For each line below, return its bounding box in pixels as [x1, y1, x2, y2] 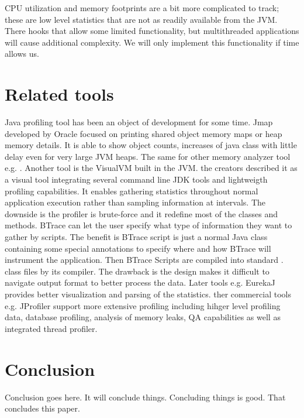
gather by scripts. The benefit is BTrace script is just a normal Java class [5, 231, 268, 243]
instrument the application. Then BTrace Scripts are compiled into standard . [5, 253, 284, 266]
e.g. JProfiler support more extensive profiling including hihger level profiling [5, 299, 281, 311]
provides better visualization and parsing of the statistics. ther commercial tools [5, 288, 291, 300]
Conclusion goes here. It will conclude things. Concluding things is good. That [5, 390, 286, 403]
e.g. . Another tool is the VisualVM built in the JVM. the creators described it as [5, 162, 298, 174]
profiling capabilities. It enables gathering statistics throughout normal [5, 184, 258, 197]
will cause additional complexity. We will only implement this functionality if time [5, 36, 299, 48]
